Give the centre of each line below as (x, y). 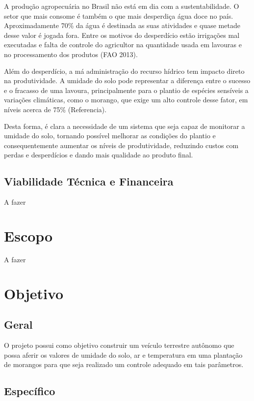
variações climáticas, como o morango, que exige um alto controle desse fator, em (126, 100)
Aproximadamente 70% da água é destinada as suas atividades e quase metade (122, 25)
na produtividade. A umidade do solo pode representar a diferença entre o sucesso (127, 80)
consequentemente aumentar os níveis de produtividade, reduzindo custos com (121, 145)
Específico (30, 391)
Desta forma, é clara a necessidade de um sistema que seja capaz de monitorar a (125, 126)
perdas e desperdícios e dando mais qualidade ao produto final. (99, 155)
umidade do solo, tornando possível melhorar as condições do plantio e (110, 136)
